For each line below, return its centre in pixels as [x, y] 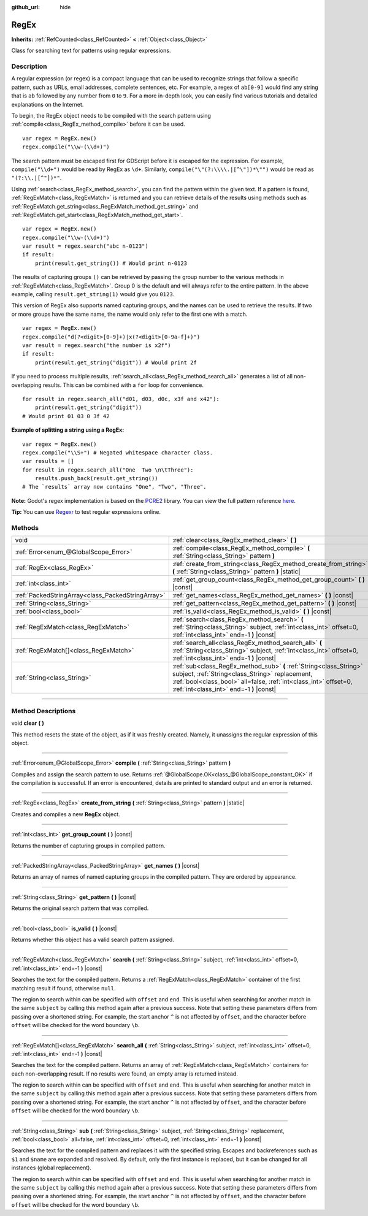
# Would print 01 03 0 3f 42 [66, 416]
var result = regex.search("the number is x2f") [97, 345]
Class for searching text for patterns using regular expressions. [91, 51]
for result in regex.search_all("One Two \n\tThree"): [108, 470]
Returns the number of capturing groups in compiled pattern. [88, 846]
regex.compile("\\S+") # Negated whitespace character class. [118, 453]
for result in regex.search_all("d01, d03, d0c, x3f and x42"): [121, 399]
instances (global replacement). [52, 1168]
